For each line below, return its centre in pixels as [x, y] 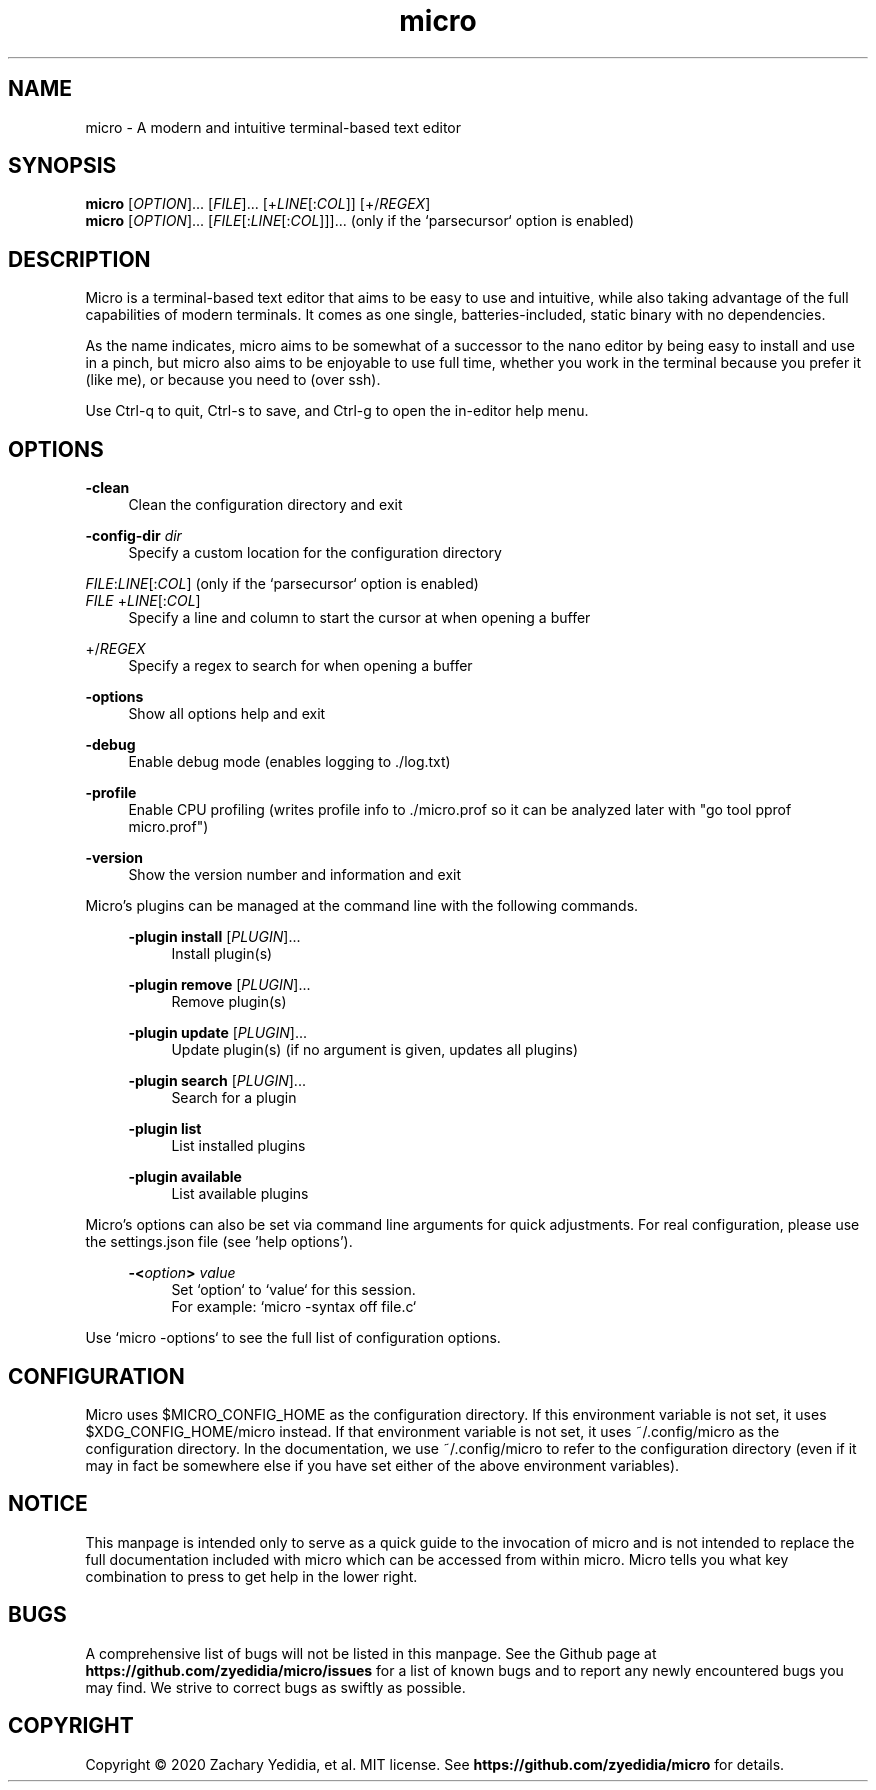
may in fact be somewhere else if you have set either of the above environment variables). [382, 1465]
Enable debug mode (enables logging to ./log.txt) [289, 762]
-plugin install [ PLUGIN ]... [214, 937]
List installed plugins [238, 1146]
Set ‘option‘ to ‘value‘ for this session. [293, 1290]
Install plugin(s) [222, 954]
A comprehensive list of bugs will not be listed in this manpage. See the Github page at [371, 1653]
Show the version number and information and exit [295, 875]
